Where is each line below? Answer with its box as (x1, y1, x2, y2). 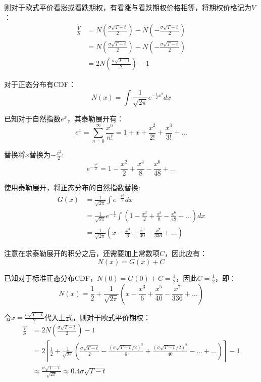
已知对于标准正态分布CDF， (4, 272, 97, 283)
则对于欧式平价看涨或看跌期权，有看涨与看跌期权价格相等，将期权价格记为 (4, 2, 251, 12)
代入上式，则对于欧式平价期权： (44, 312, 150, 322)
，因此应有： (165, 248, 207, 259)
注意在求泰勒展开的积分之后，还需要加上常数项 (4, 248, 160, 259)
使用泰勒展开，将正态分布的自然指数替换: (4, 182, 140, 193)
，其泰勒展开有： (67, 113, 124, 123)
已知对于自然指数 (4, 113, 61, 123)
